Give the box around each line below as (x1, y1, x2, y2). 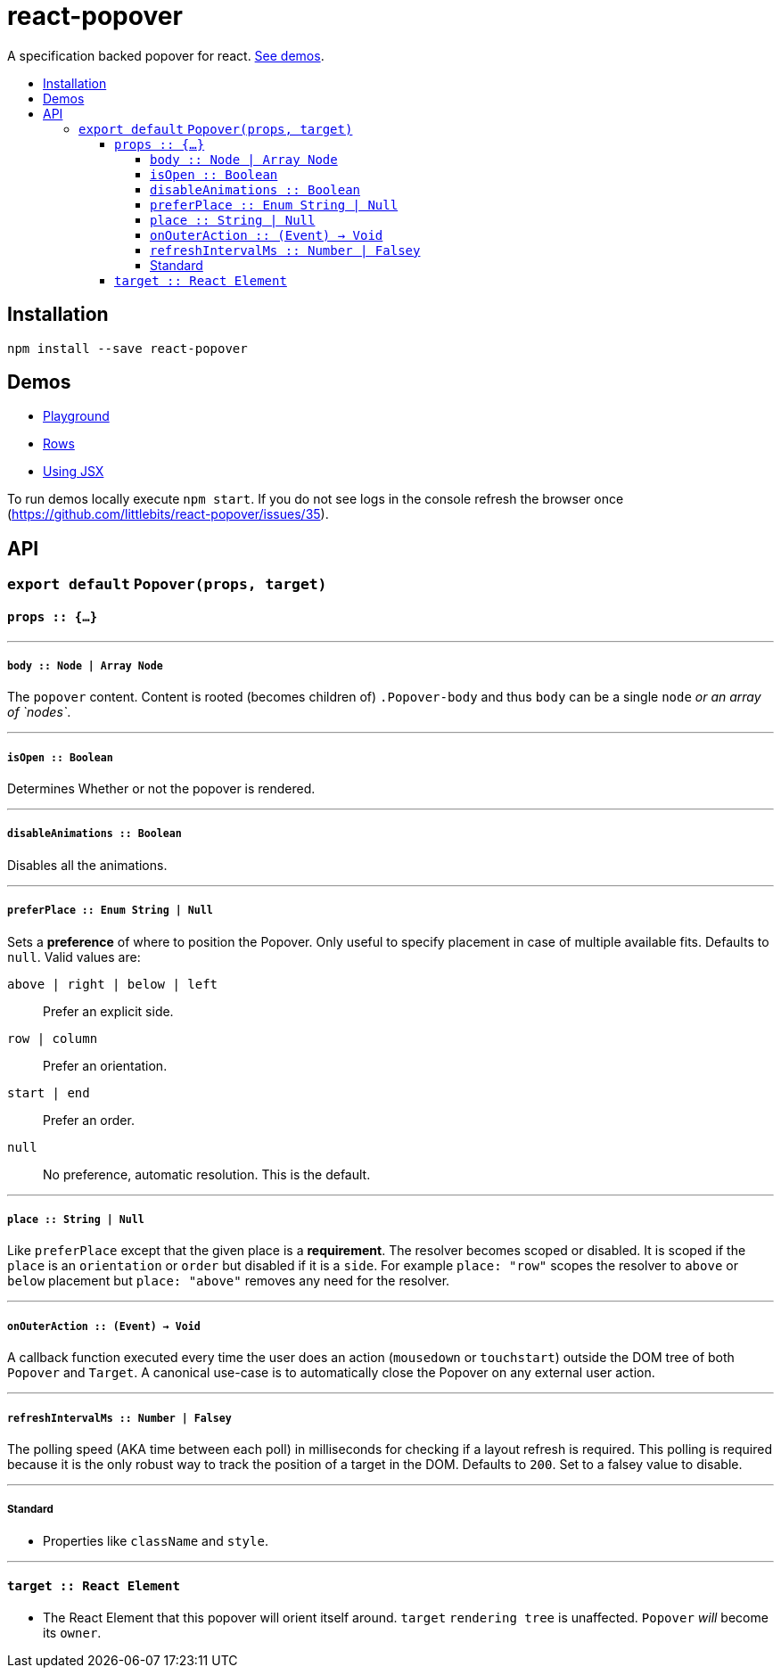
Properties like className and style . (43, 1532, 268, 1548)
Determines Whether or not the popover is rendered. (7, 781, 316, 797)
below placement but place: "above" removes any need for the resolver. (7, 1273, 450, 1289)
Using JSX (43, 464, 104, 480)
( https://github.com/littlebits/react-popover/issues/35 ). (7, 506, 329, 522)
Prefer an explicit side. (43, 1003, 174, 1019)
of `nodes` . (7, 704, 71, 720)
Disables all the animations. (7, 857, 168, 873)
